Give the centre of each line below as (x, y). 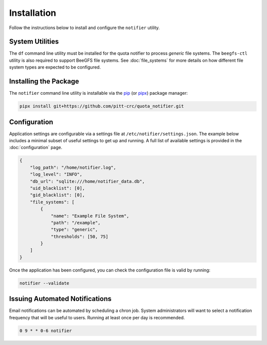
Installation (33, 13)
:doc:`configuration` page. (36, 148)
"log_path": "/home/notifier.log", (73, 167)
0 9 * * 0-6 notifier (46, 330)
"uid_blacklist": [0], (57, 188)
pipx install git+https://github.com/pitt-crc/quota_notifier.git (102, 106)
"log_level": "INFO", (56, 174)
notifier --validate (44, 283)
